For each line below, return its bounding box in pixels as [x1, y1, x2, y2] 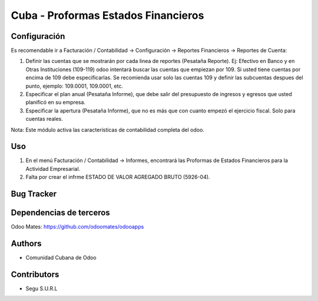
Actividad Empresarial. [25, 165, 81, 172]
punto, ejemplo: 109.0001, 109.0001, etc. [25, 82, 124, 90]
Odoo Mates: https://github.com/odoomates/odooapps [11, 223, 144, 230]
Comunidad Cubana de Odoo [25, 254, 97, 262]
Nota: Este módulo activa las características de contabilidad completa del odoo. [11, 126, 204, 133]
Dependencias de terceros [11, 208, 110, 218]
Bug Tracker [11, 189, 57, 199]
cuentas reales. [25, 115, 63, 123]
